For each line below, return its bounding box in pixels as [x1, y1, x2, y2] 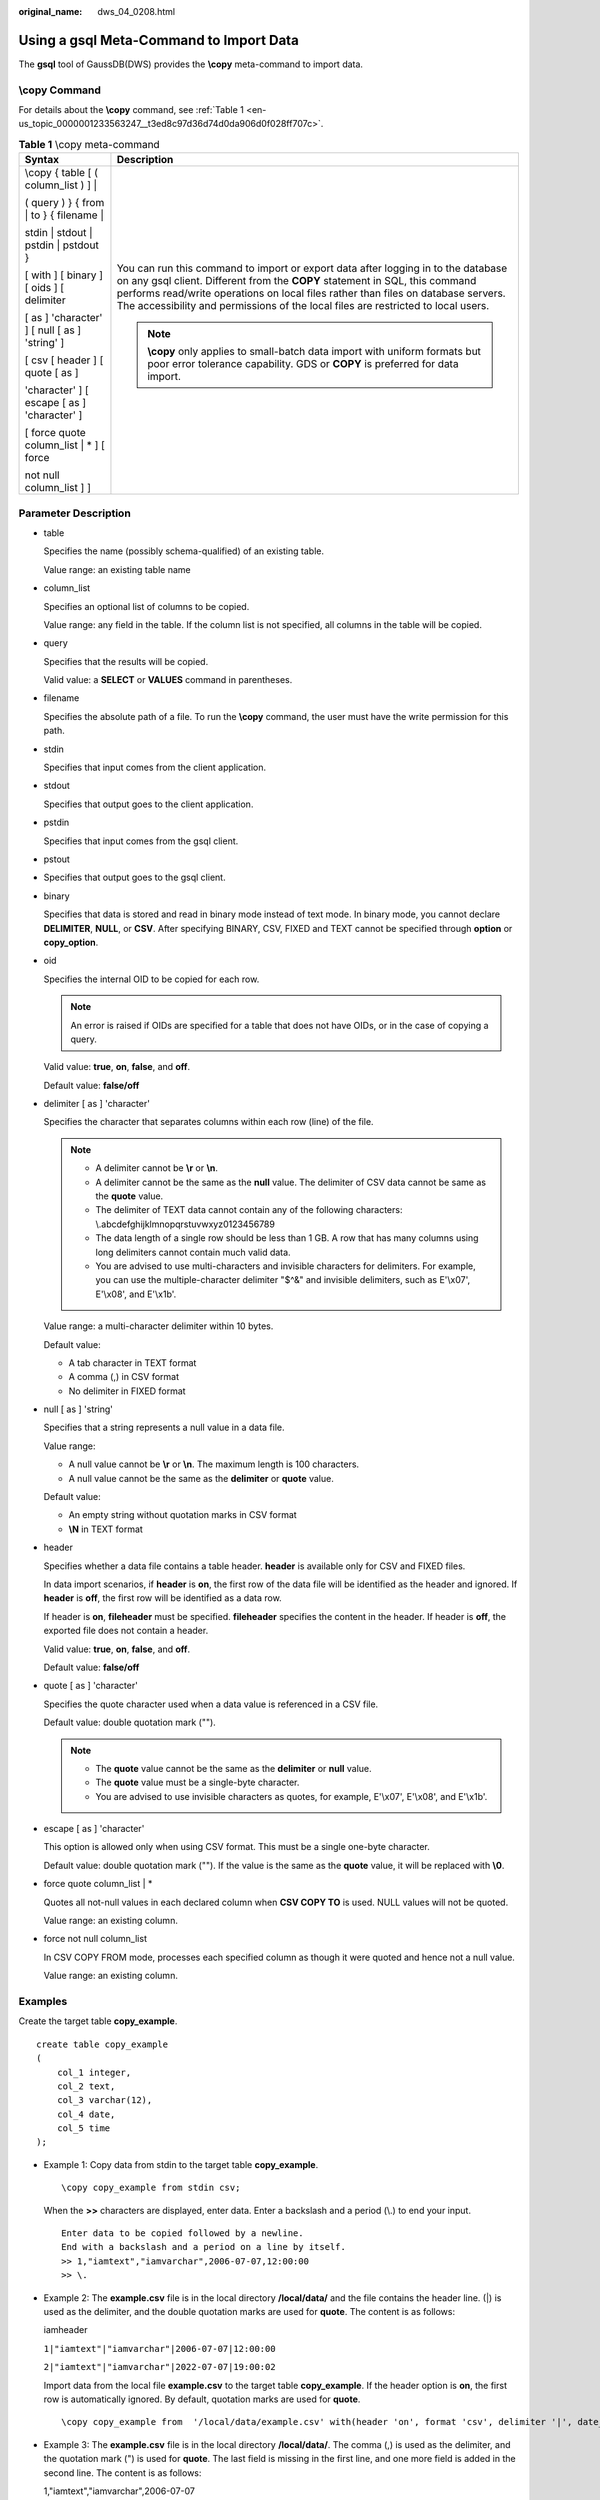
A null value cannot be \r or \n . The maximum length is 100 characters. [68, 1458, 360, 1470]
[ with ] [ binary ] [24, 268, 104, 282]
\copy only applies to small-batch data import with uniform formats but [146, 345, 482, 359]
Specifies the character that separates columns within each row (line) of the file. [43, 1116, 374, 1128]
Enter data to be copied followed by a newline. [61, 2228, 304, 2239]
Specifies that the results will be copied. [43, 655, 209, 667]
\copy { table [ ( [24, 166, 99, 180]
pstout [43, 853, 70, 865]
